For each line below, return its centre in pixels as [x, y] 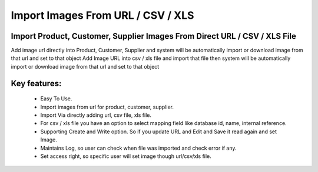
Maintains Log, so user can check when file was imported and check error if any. [138, 148]
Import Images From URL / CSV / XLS [102, 15]
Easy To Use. [56, 99]
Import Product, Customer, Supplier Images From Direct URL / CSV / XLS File [154, 36]
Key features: [36, 83]
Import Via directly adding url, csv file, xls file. [96, 115]
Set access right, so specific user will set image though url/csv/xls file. [126, 156]
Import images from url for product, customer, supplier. [107, 107]
